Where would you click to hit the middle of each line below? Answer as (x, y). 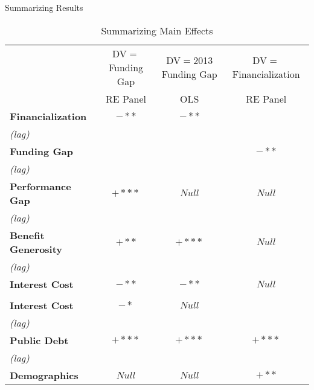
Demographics (44, 375)
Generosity (36, 249)
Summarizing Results (44, 7)
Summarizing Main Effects (157, 30)
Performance (40, 186)
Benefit (27, 235)
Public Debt (39, 340)
